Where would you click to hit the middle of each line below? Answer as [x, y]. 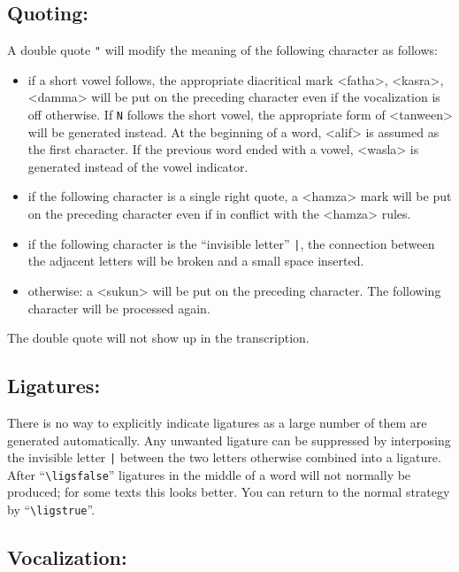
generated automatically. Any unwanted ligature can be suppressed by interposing [229, 440]
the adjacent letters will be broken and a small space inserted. [196, 261]
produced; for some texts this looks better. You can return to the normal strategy [229, 492]
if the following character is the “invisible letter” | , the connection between [231, 243]
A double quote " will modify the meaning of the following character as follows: [222, 50]
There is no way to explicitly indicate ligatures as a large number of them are [217, 422]
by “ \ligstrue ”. [51, 509]
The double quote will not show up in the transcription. [158, 338]
